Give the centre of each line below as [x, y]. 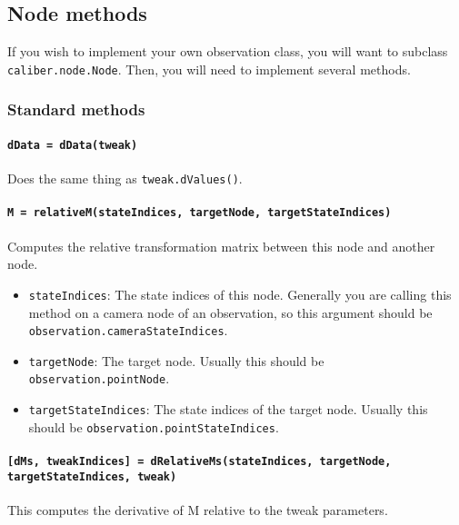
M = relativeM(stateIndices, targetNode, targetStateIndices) [200, 213]
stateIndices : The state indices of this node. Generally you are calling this [240, 294]
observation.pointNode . [99, 378]
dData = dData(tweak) [73, 145]
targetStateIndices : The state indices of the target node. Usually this [228, 409]
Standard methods [76, 109]
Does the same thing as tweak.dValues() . [125, 178]
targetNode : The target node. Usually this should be [176, 360]
